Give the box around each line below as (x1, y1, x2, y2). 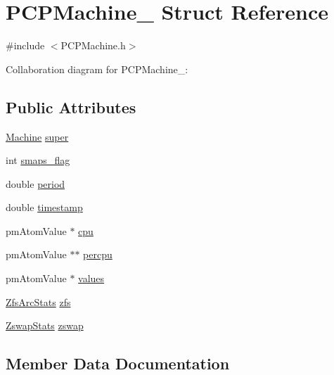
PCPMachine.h (60, 38, 126, 53)
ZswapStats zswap (6, 318, 84, 333)
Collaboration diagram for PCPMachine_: (6, 61, 188, 76)
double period (6, 176, 65, 191)
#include (6, 38, 45, 53)
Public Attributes (6, 96, 136, 117)
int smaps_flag (6, 153, 70, 167)
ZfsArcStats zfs (6, 294, 71, 309)
